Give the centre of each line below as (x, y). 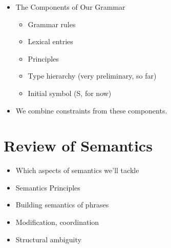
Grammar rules (52, 24)
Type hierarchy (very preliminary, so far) (92, 76)
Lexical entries (50, 41)
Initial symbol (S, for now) (70, 93)
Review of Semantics (78, 146)
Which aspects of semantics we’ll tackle (77, 170)
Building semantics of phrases (62, 205)
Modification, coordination (57, 222)
